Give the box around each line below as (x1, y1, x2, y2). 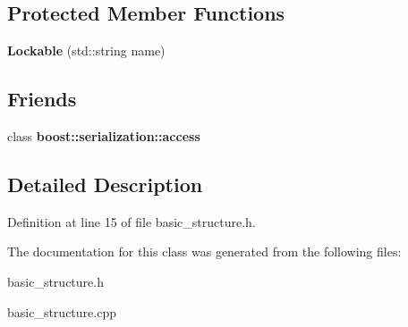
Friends (7, 85, 77, 113)
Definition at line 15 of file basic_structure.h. (7, 212, 256, 231)
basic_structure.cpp (7, 302, 116, 321)
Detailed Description (7, 170, 203, 197)
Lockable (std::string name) (7, 41, 166, 60)
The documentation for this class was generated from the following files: (7, 242, 402, 261)
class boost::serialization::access (7, 127, 200, 145)
